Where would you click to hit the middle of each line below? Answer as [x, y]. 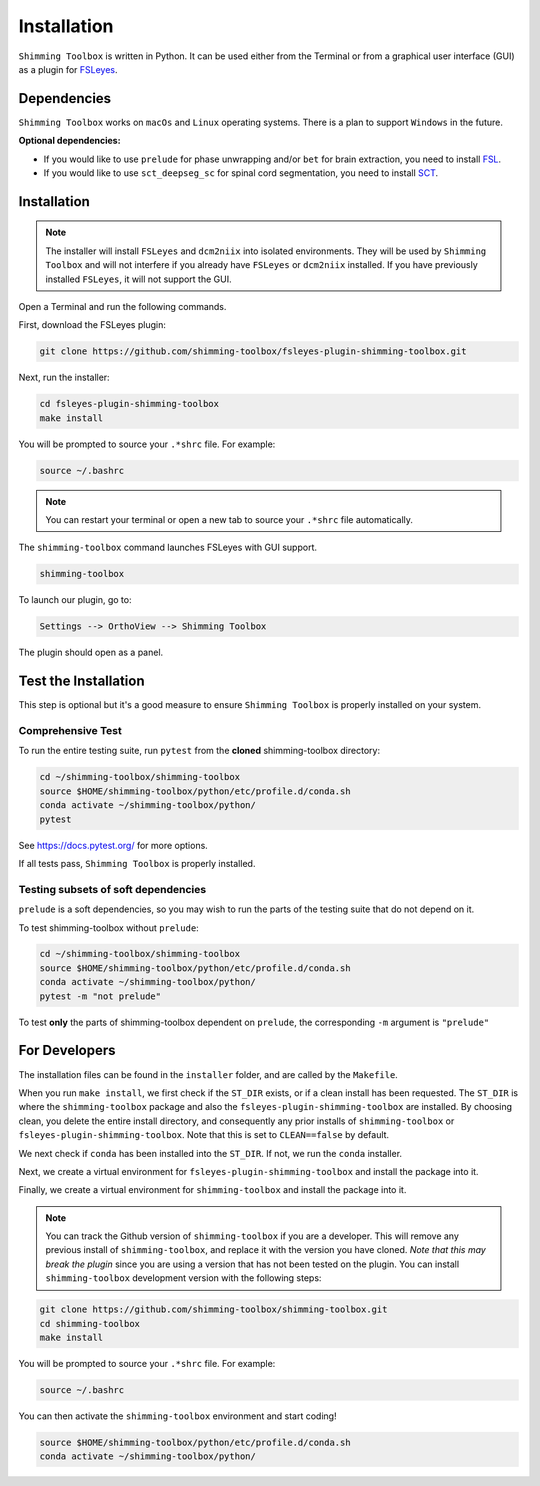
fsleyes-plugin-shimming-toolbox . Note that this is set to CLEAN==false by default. [204, 1135]
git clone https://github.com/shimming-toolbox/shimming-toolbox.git [213, 1309]
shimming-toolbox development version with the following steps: [183, 1278]
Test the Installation [81, 681]
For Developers [67, 1050]
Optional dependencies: [69, 141]
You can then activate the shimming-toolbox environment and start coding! [177, 1416]
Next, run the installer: [64, 377]
